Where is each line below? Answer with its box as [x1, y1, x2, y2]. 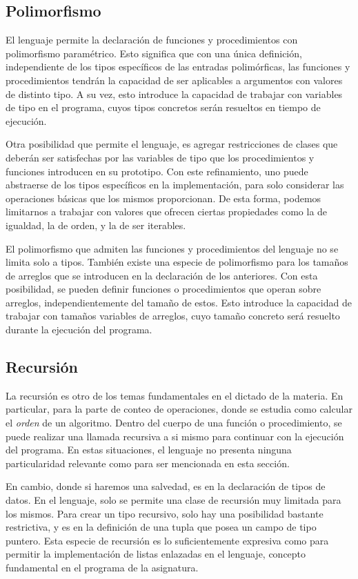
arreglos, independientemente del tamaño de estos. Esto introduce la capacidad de [6, 295, 352, 309]
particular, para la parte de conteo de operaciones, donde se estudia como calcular [6, 402, 352, 416]
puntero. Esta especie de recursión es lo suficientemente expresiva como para [6, 533, 329, 547]
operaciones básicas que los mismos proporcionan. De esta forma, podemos [6, 190, 321, 205]
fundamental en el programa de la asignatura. [6, 560, 199, 574]
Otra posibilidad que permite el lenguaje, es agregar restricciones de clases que [6, 137, 338, 151]
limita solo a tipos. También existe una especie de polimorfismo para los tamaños [6, 255, 348, 269]
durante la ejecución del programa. [6, 322, 152, 337]
